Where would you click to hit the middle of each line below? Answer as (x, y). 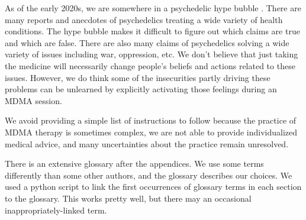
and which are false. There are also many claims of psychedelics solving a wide (147, 42)
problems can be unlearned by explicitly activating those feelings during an (141, 89)
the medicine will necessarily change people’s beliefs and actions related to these (150, 65)
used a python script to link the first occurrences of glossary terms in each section (153, 187)
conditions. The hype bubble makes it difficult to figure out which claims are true (152, 31)
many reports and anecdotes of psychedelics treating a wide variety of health (144, 19)
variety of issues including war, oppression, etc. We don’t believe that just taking (152, 54)
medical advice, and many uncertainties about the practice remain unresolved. (147, 143)
